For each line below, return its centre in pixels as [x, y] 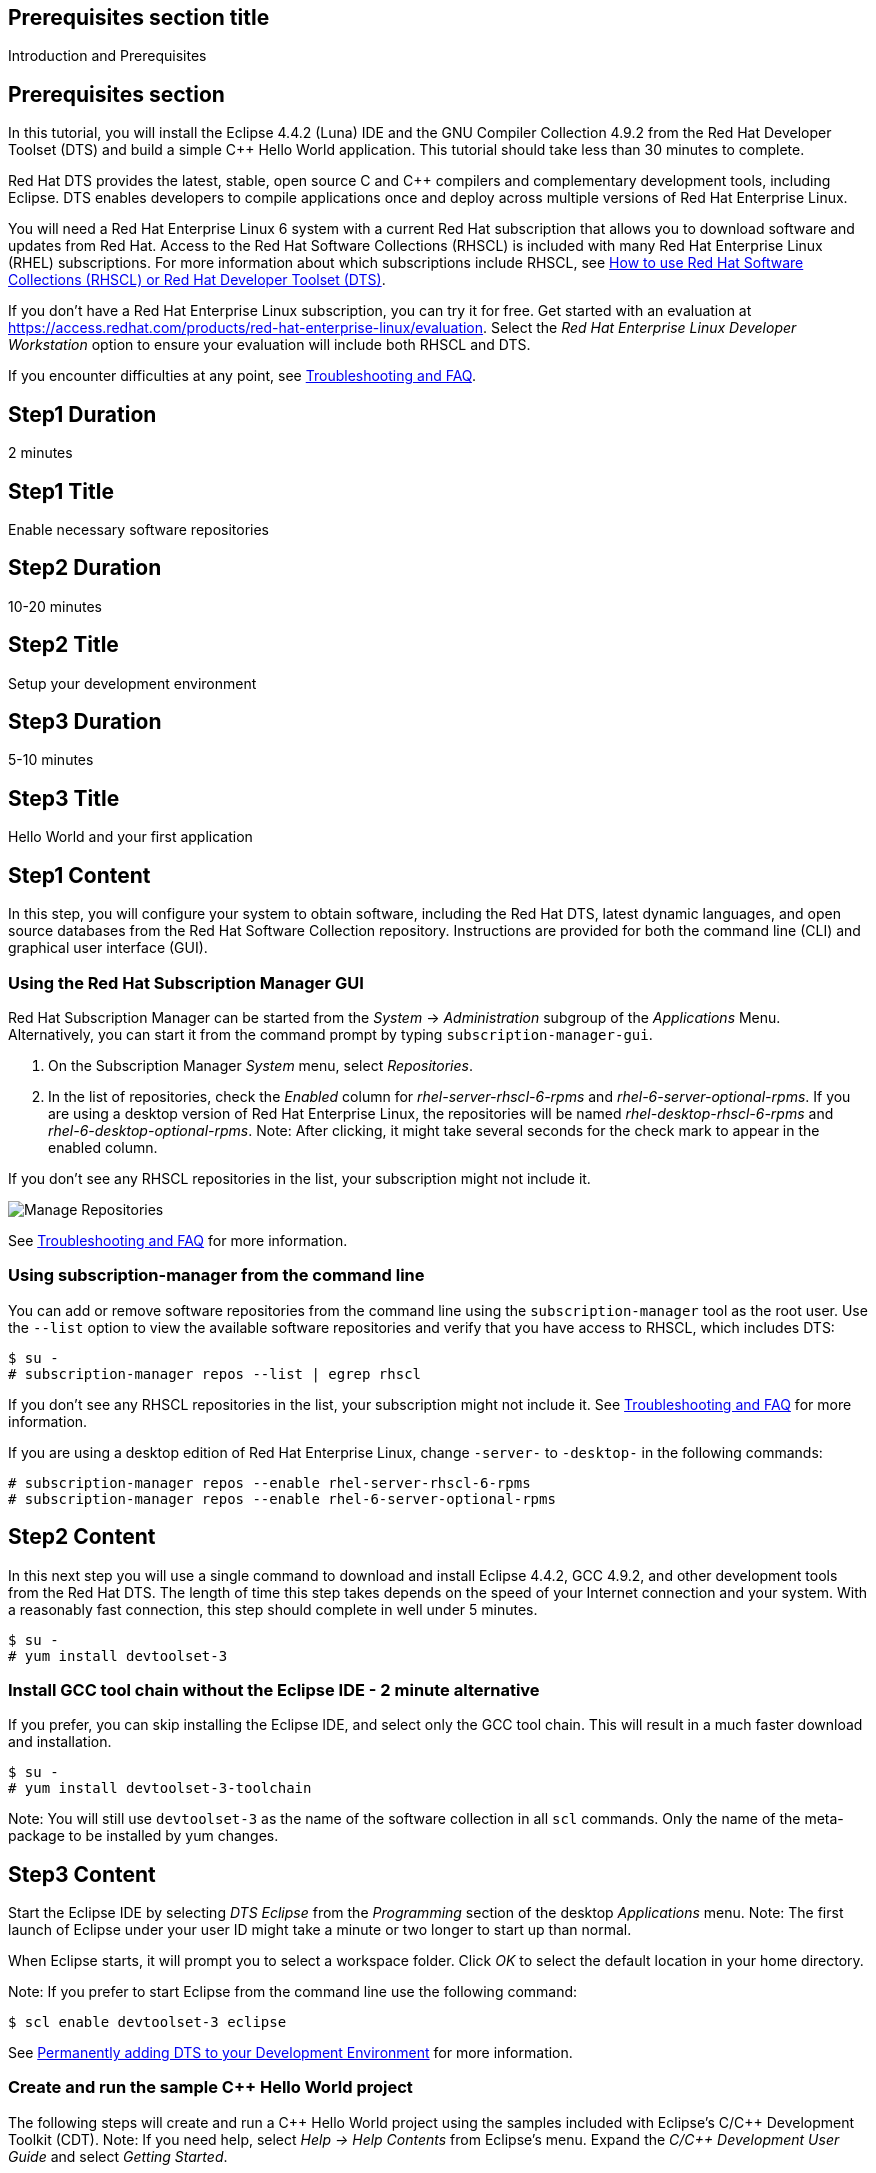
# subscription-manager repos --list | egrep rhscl [215, 1373]
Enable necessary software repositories [139, 529]
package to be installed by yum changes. [143, 1836]
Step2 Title [63, 645]
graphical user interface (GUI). [108, 948]
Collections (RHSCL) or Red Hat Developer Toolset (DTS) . [197, 280]
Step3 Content [82, 1874]
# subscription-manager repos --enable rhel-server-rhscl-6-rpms [269, 1482]
